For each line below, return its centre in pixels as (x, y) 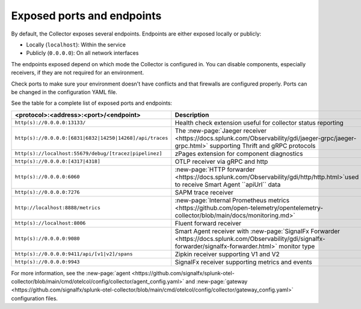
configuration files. (35, 298)
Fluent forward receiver (208, 223)
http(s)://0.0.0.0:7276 (47, 192)
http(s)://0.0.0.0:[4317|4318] (57, 162)
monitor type (297, 246)
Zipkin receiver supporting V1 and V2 (227, 254)
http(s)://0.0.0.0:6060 (47, 177)
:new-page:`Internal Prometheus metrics (232, 200)
